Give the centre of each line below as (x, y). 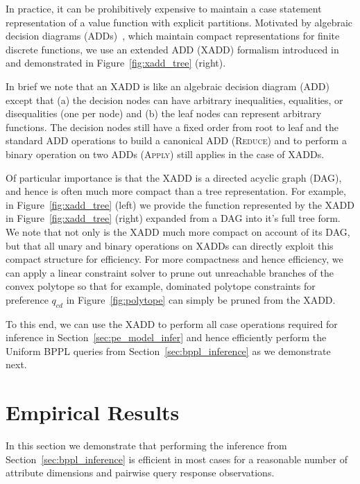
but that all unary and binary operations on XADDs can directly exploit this (170, 245)
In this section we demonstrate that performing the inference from (146, 446)
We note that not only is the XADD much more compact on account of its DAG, (178, 231)
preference (27, 299)
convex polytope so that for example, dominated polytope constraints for (161, 286)
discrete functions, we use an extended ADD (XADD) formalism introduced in (172, 49)
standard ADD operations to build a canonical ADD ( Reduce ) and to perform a (176, 140)
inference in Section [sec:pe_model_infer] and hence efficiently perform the (166, 337)
